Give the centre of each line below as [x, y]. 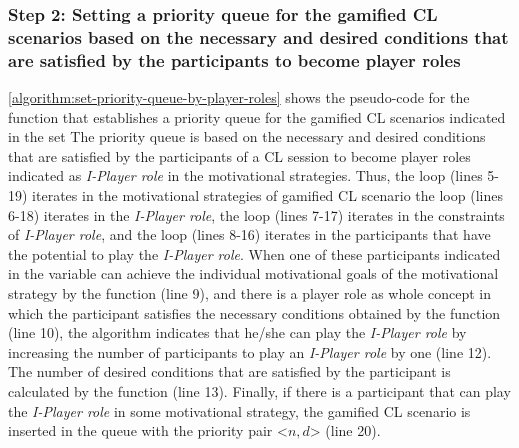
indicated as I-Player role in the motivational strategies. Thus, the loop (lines [245, 175]
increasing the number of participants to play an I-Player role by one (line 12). [250, 351]
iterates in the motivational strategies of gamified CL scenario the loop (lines [267, 195]
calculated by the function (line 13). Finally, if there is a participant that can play [259, 390]
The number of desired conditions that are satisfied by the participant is [229, 371]
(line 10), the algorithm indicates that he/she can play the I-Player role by [237, 332]
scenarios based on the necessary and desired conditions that [258, 36]
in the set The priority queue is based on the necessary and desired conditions [247, 136]
